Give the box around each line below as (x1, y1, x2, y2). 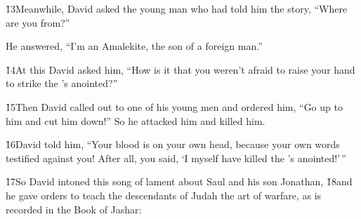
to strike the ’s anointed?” (6, 76, 118, 91)
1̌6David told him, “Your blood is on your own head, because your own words (6, 137, 340, 152)
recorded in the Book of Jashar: (6, 201, 142, 216)
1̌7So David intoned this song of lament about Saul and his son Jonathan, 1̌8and (6, 174, 353, 189)
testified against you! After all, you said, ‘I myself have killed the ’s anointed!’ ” (6, 150, 346, 165)
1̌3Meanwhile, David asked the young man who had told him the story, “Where (6, 1, 348, 15)
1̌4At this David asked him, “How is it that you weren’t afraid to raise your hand (6, 62, 355, 77)
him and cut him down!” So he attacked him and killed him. (6, 113, 265, 128)
